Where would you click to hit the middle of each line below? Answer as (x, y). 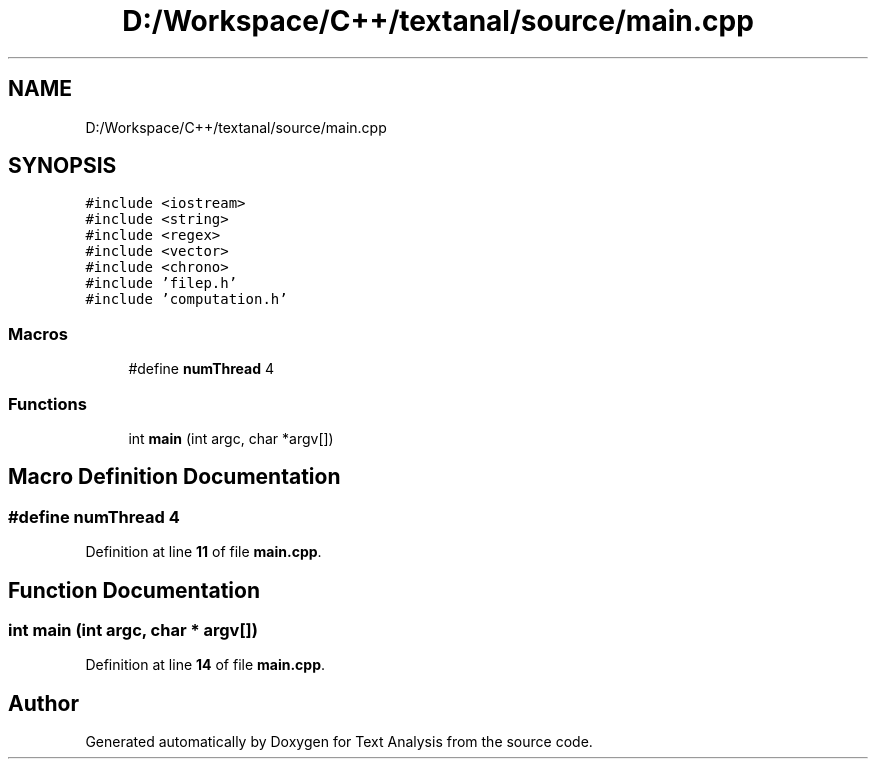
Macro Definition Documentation (174, 477)
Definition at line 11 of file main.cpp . (203, 552)
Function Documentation (134, 590)
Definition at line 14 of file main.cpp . (205, 665)
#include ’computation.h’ (186, 299)
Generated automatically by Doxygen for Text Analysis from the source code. (339, 742)
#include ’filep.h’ (161, 283)
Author (43, 703)
